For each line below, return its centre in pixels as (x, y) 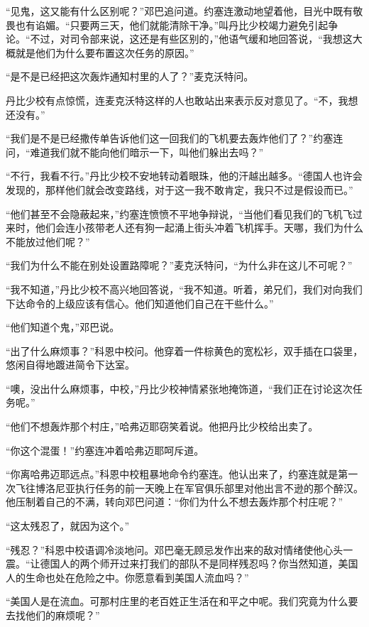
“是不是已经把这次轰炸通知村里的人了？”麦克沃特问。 (130, 76)
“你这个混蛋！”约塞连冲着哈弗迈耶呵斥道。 (105, 450)
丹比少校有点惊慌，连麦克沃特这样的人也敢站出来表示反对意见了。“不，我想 (182, 100)
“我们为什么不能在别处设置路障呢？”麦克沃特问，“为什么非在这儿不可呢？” (179, 265)
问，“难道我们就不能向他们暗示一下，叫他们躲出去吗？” (135, 152)
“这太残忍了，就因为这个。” (68, 526)
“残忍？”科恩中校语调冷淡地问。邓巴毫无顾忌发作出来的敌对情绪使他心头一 (180, 549)
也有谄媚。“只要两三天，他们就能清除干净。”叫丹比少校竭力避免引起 (172, 24)
